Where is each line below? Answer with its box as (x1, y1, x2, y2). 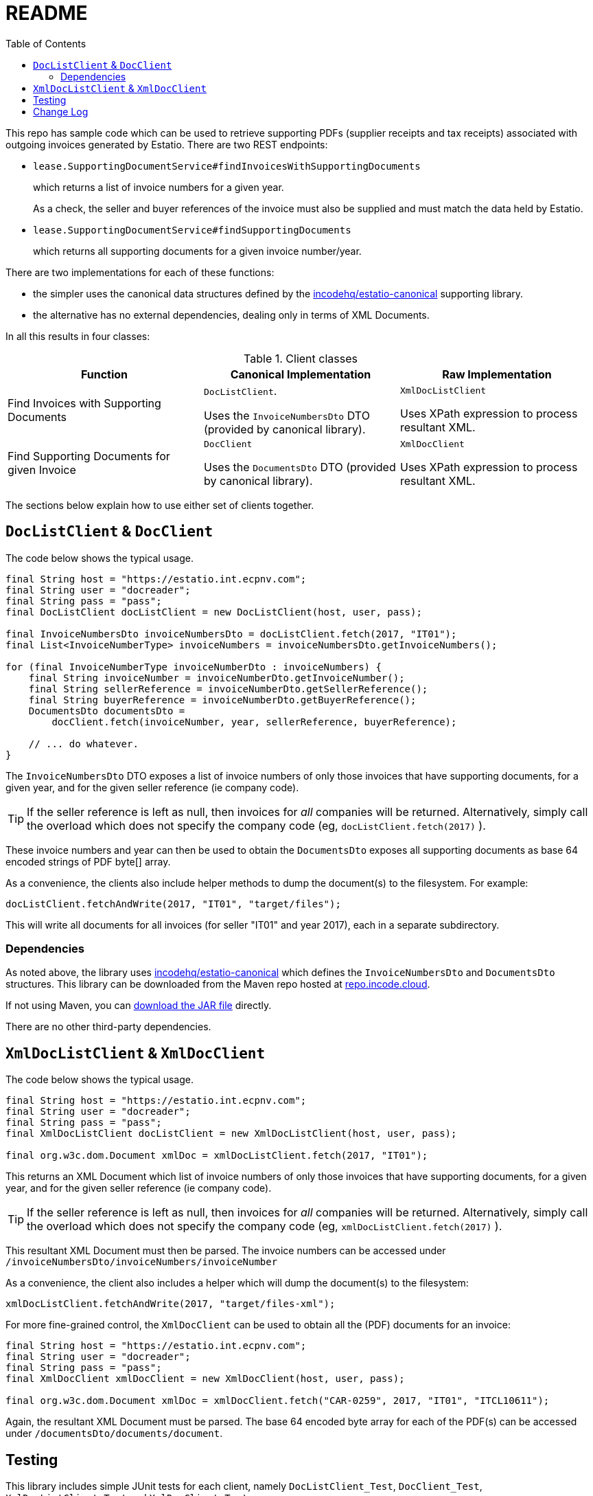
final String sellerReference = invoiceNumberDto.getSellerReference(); (28, 683, 428, 694)
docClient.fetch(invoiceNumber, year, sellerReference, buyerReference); (51, 716, 457, 727)
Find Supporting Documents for (8, 449, 170, 464)
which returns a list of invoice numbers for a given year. (33, 181, 284, 193)
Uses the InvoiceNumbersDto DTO (203, 408, 370, 422)
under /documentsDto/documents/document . (5, 1427, 223, 1440)
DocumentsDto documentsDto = (28, 705, 185, 716)
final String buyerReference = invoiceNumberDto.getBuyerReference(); (28, 694, 417, 705)
